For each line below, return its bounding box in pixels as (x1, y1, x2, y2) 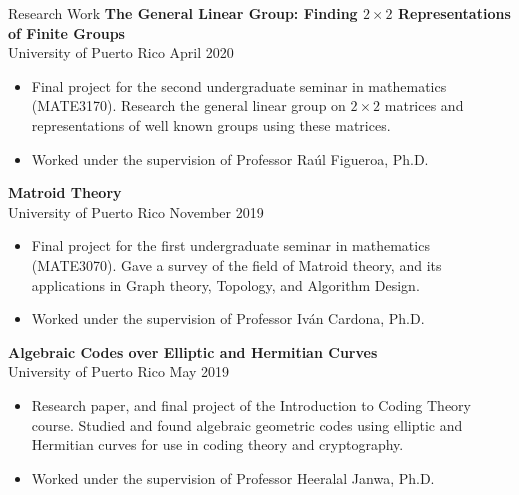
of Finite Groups (8, 22, 125, 43)
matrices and (384, 95, 464, 116)
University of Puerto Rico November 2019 (8, 201, 264, 222)
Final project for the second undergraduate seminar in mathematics (31, 75, 447, 96)
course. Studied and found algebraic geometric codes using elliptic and (31, 414, 463, 435)
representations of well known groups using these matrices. (31, 114, 391, 135)
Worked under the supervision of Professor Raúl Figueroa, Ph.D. (31, 148, 429, 169)
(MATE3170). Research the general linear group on (31, 95, 346, 116)
